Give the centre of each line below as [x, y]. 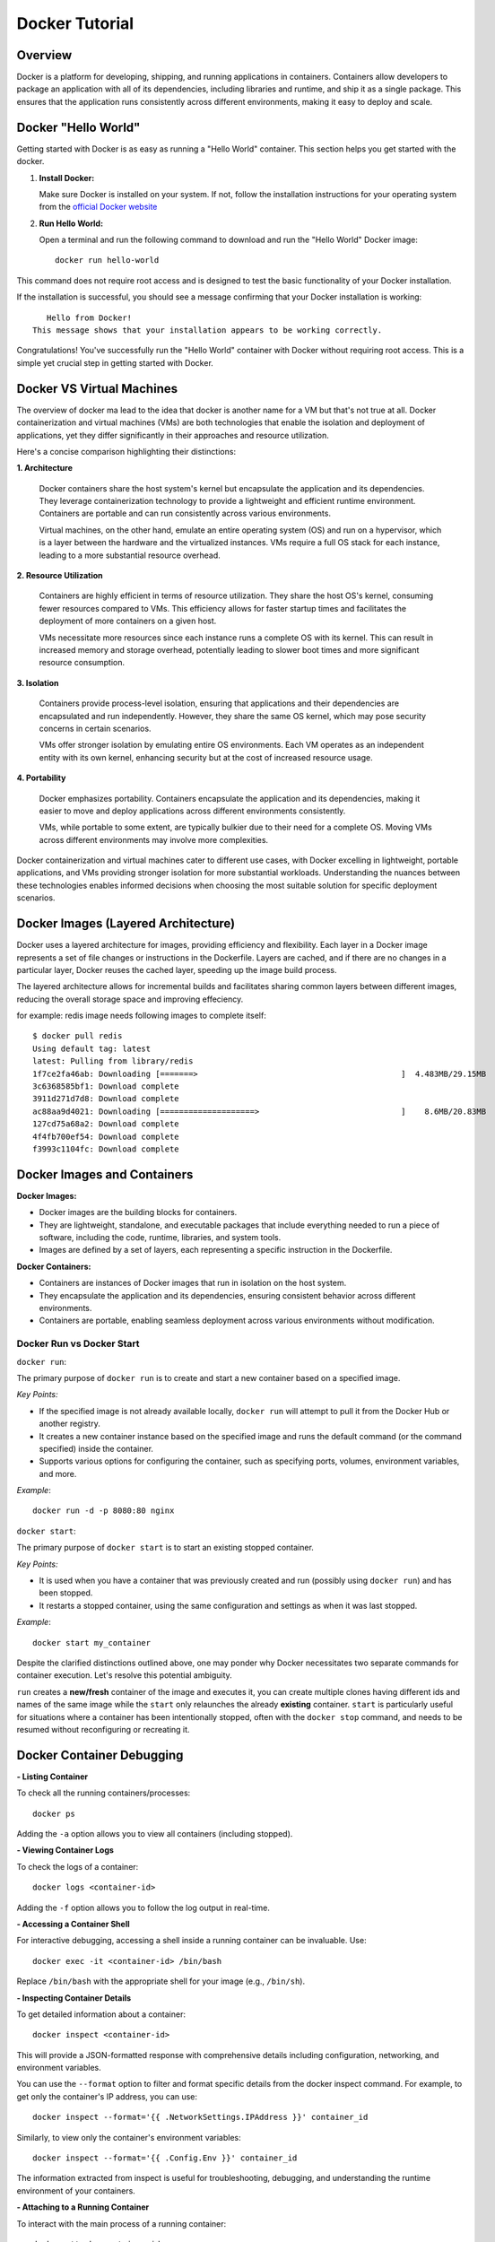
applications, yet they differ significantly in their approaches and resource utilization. [173, 435]
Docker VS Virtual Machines [97, 389]
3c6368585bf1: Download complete [106, 1086]
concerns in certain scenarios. [95, 728]
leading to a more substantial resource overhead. [130, 555]
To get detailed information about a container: [101, 2014]
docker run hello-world [107, 261]
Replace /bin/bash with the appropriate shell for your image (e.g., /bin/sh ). [161, 1981]
